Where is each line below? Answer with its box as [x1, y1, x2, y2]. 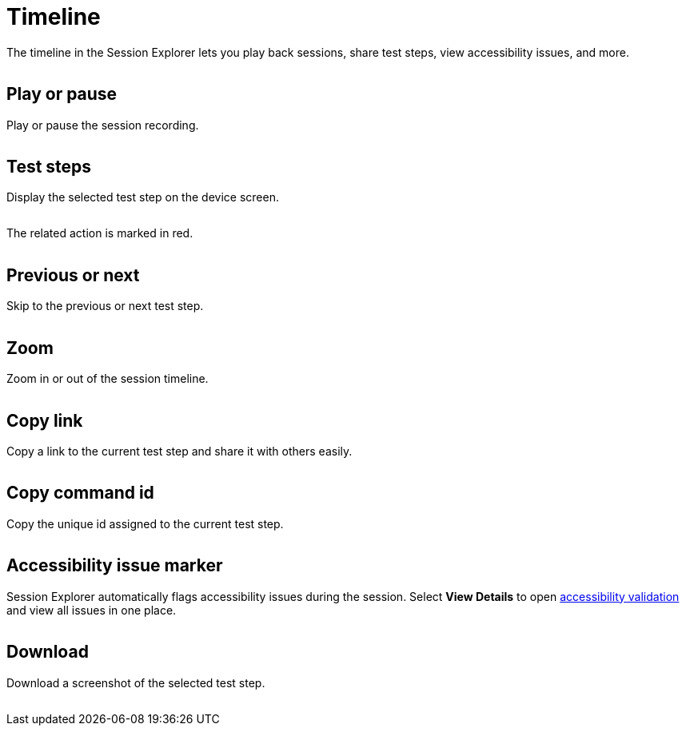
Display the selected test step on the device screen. [6, 190, 279, 205]
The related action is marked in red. [6, 226, 193, 241]
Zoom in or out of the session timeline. [6, 372, 209, 386]
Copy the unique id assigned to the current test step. [6, 516, 284, 531]
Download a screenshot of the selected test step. [6, 675, 265, 690]
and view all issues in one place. [6, 603, 177, 617]
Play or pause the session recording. [6, 117, 199, 132]
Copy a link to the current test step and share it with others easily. [6, 444, 353, 458]
